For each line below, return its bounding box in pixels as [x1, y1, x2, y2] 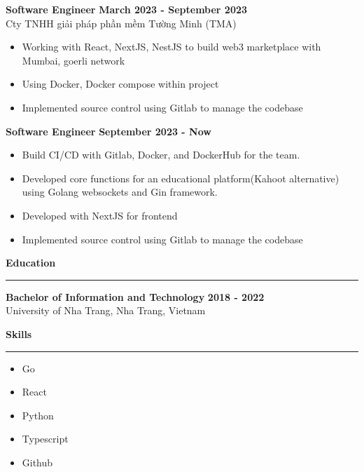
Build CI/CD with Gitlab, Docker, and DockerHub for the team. [22, 147, 300, 162]
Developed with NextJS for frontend [22, 208, 178, 222]
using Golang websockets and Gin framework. [22, 184, 218, 199]
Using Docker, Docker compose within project [22, 76, 219, 91]
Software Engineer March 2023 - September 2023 [6, 2, 248, 16]
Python [22, 407, 54, 422]
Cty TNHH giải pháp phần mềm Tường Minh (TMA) [6, 15, 237, 30]
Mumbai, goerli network [22, 53, 125, 67]
